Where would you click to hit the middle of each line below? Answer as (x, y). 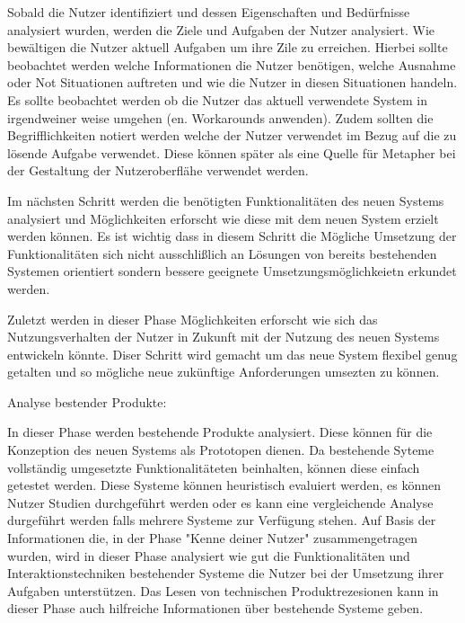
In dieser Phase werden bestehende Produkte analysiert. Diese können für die (220, 432)
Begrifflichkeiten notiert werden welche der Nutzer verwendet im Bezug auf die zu (232, 135)
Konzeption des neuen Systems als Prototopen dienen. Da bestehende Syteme (221, 450)
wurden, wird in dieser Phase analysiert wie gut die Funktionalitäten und (209, 555)
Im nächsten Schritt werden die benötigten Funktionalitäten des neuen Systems (226, 200)
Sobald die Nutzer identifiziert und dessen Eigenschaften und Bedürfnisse (209, 12)
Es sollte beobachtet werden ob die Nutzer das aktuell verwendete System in (218, 99)
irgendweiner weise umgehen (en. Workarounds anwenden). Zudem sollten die (220, 117)
